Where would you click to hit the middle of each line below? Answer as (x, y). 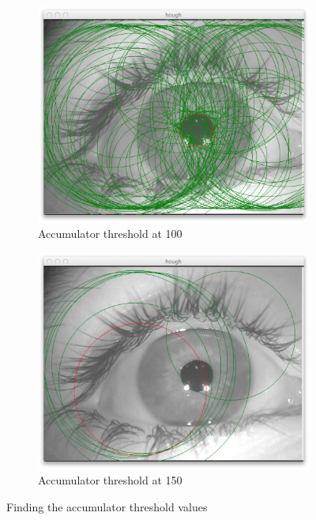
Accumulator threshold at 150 (110, 480)
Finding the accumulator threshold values (107, 506)
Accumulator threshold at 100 (110, 234)
